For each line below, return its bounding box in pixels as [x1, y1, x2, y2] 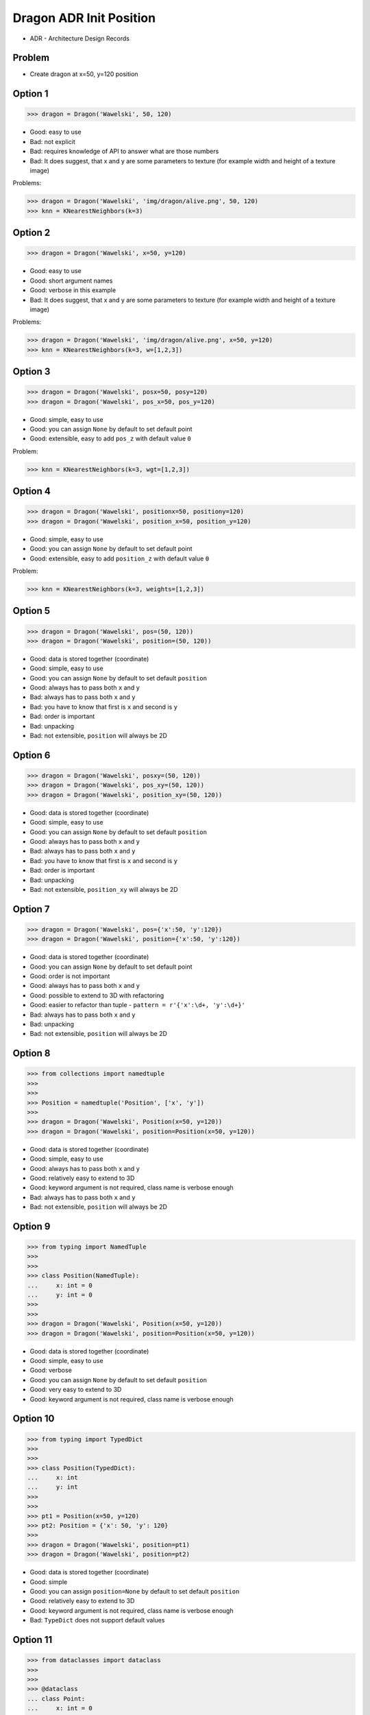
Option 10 [12, 1413, 55, 1425]
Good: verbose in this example [29, 286, 116, 294]
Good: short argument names [29, 276, 113, 285]
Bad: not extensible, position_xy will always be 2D [29, 885, 178, 893]
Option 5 [12, 605, 51, 617]
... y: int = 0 [27, 1291, 92, 1299]
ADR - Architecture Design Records [29, 34, 130, 43]
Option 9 [12, 1220, 51, 1232]
